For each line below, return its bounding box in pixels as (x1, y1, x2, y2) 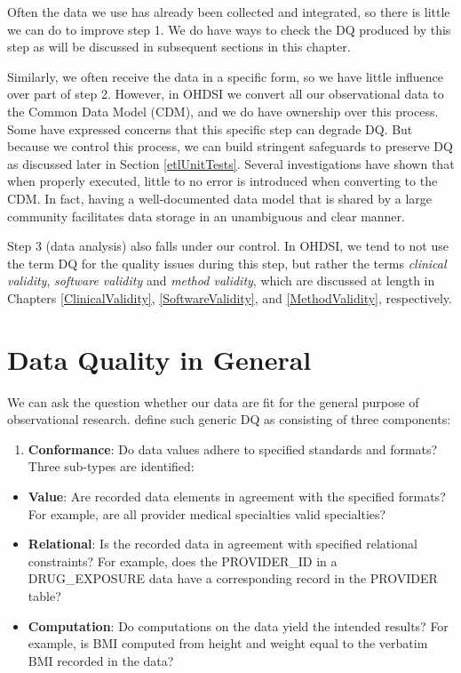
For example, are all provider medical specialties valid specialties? (28, 504, 386, 523)
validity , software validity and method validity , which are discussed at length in (7, 271, 435, 290)
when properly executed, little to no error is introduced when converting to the (7, 172, 438, 190)
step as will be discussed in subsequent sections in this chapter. (7, 37, 351, 56)
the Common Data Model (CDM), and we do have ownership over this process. (7, 101, 439, 120)
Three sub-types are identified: (28, 457, 195, 476)
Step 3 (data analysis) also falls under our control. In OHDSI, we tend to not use (7, 236, 449, 255)
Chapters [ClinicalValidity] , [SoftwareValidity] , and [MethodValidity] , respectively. (7, 288, 452, 307)
